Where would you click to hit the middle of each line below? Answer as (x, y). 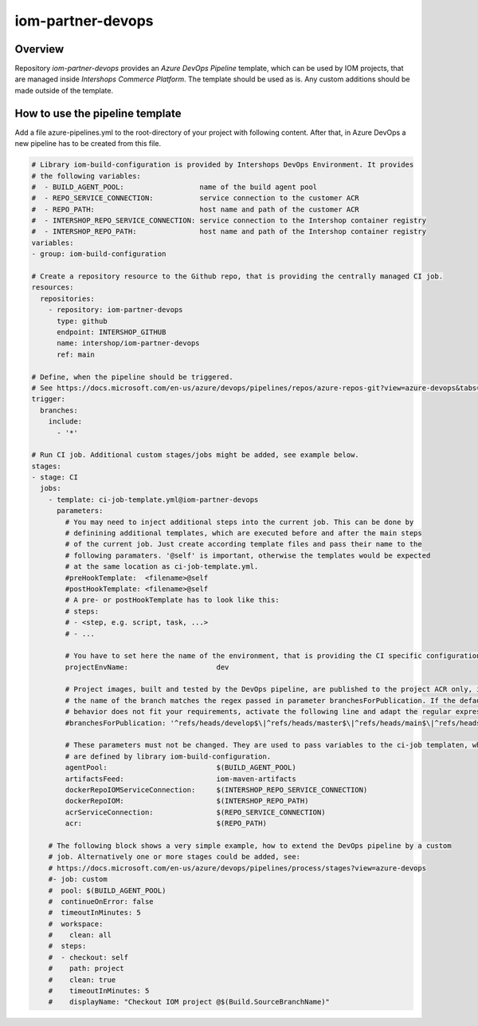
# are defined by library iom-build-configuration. (168, 756)
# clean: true (82, 980)
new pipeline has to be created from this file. (88, 144)
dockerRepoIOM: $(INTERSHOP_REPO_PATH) (187, 801)
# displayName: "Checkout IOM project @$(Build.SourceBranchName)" (189, 1002)
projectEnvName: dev (147, 667)
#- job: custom (78, 879)
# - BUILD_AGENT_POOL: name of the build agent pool (174, 187)
